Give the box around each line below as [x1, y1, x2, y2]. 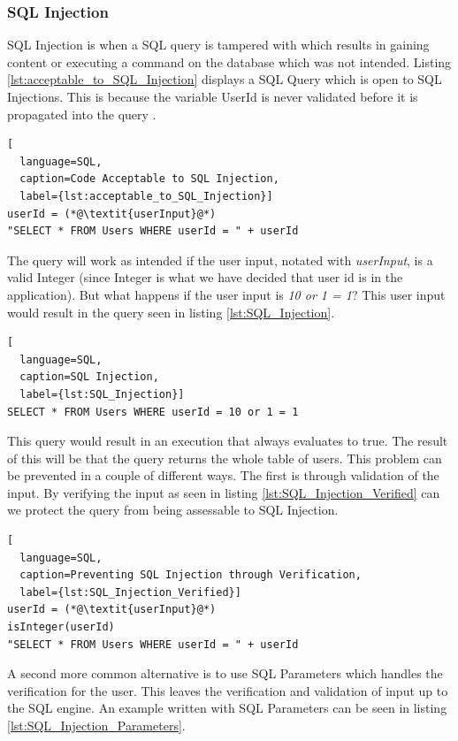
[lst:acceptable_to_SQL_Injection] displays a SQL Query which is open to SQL [7, 70, 442, 88]
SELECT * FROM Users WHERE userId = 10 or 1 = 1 [7, 405, 299, 418]
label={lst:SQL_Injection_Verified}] [19, 585, 241, 599]
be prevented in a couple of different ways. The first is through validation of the [7, 466, 439, 485]
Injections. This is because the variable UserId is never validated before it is [7, 88, 418, 105]
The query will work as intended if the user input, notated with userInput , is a [7, 250, 433, 269]
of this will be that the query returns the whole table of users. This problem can [7, 448, 442, 467]
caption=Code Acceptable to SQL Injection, [19, 172, 279, 186]
